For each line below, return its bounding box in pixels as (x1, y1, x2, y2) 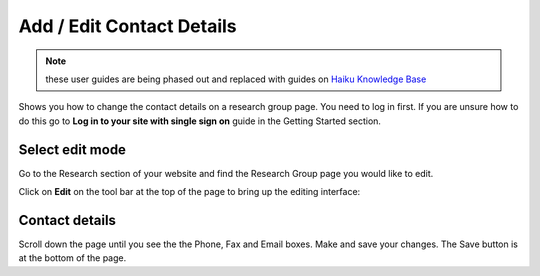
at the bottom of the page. (18, 252, 127, 264)
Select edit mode (18, 141, 127, 158)
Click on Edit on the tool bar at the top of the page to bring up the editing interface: (18, 186, 361, 198)
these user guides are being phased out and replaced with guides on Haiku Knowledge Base (45, 73, 427, 85)
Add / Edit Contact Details (18, 15, 237, 37)
